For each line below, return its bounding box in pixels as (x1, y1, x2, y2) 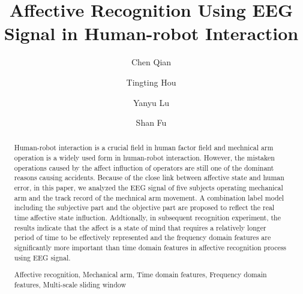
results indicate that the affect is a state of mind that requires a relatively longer (14, 222, 266, 232)
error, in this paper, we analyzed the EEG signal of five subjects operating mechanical (14, 183, 283, 193)
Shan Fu (136, 116, 167, 129)
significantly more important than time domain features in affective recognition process (14, 243, 287, 253)
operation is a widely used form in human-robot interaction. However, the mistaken (14, 153, 275, 163)
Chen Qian (131, 56, 172, 68)
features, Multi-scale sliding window (14, 279, 126, 289)
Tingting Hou (126, 75, 176, 88)
